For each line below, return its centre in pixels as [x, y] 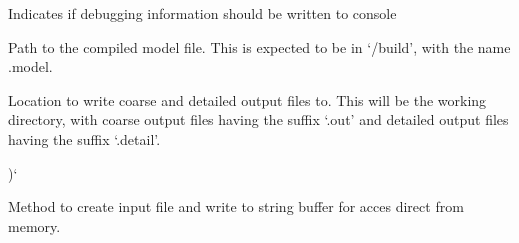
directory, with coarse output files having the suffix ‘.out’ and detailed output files [258, 119]
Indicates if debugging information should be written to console [202, 13]
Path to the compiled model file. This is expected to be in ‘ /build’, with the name [259, 46]
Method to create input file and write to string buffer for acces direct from [236, 206]
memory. [34, 225]
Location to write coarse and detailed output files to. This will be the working [247, 99]
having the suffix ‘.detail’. [84, 138]
